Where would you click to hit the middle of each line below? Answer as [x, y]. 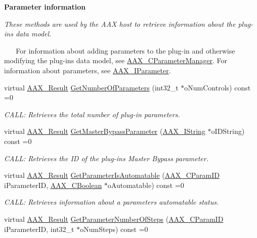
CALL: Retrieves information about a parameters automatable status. [112, 202]
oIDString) [228, 131]
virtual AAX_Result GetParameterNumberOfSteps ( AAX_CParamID [114, 219]
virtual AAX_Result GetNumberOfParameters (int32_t [91, 87]
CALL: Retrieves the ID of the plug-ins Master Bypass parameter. [106, 158]
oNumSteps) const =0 [114, 229]
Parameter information [45, 7]
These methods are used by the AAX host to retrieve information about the [120, 23]
